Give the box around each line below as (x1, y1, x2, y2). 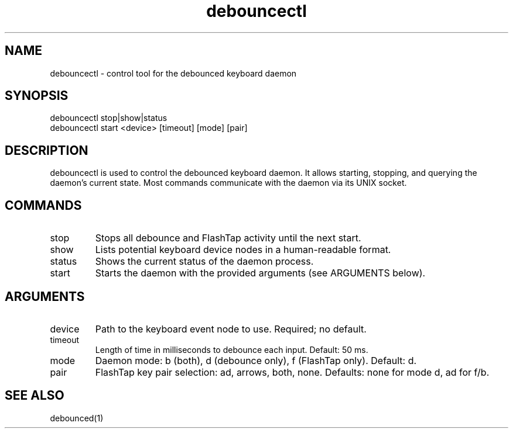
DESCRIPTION (5, 143, 88, 158)
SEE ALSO (5, 388, 64, 403)
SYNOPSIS (5, 88, 69, 103)
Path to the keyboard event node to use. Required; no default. (95, 323, 367, 335)
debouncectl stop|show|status (50, 113, 167, 123)
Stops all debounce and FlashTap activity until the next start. (95, 232, 361, 244)
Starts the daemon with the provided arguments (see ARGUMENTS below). (95, 267, 426, 279)
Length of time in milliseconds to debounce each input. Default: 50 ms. (95, 344, 368, 355)
